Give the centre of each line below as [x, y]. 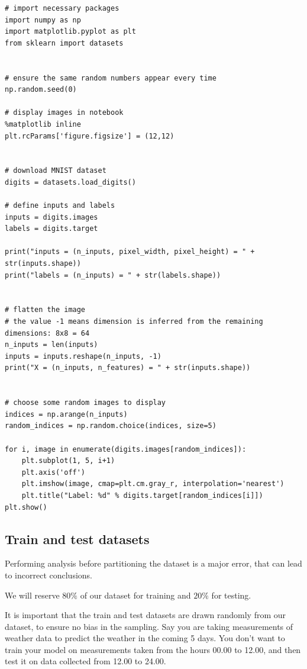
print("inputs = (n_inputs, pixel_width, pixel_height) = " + [130, 252]
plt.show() [26, 507]
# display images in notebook [64, 113]
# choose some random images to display [85, 403]
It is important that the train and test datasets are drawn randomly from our [146, 615]
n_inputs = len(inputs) [51, 345]
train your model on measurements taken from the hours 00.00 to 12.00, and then [153, 649]
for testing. [231, 595]
